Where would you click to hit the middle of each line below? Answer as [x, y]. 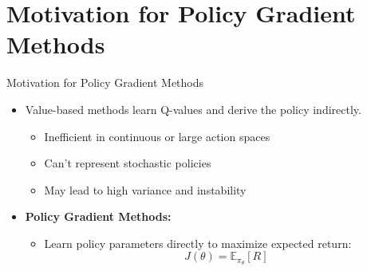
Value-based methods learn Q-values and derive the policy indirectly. [193, 109]
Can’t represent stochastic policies [128, 163]
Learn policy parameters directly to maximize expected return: [198, 243]
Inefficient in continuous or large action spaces [157, 136]
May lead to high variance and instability [145, 189]
